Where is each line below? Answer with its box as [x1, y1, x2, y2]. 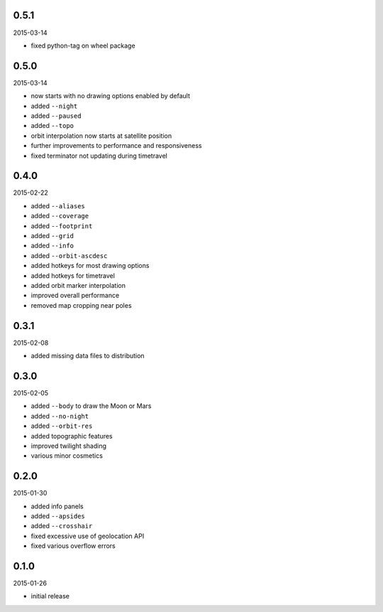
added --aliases [30, 201, 85, 210]
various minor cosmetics [30, 451, 103, 460]
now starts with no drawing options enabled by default [30, 92, 191, 100]
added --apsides [30, 512, 85, 520]
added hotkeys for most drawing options [30, 262, 150, 270]
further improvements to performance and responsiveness [30, 141, 202, 150]
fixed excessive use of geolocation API [30, 532, 145, 540]
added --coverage [30, 212, 89, 220]
